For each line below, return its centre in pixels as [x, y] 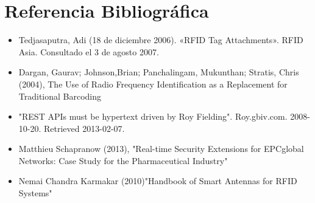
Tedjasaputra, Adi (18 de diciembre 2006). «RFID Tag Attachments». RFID [161, 40]
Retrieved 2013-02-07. [84, 128]
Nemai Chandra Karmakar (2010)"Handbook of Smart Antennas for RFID [158, 181]
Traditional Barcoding [60, 96]
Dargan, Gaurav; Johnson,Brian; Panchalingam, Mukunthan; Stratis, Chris [159, 72]
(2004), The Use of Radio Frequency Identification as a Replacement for [153, 84]
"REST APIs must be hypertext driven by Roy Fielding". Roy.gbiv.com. [153, 116]
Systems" [35, 193]
